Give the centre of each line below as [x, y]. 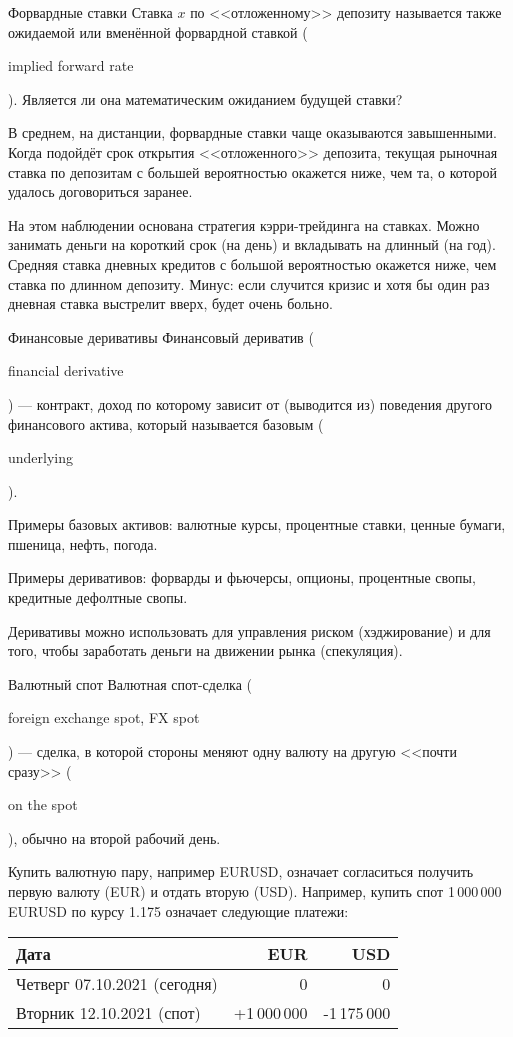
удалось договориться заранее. [100, 191]
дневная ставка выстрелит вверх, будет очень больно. [170, 303]
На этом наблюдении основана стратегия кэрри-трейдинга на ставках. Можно [244, 224]
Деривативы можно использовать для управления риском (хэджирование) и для [249, 630]
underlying [41, 457]
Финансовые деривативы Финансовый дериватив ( [161, 336]
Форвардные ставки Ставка [90, 12]
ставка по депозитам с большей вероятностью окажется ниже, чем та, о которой [253, 171]
